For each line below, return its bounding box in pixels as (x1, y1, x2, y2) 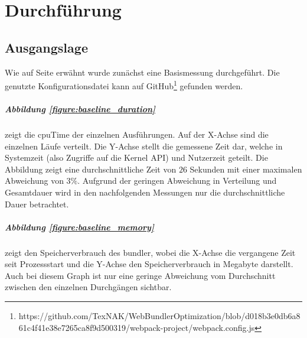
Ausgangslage (5, 38, 88, 56)
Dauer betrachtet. (5, 197, 69, 210)
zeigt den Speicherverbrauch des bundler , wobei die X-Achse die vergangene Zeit (5, 246, 296, 258)
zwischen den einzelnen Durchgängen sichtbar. (5, 281, 172, 293)
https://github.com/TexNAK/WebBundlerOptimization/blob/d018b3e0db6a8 (18, 310, 301, 322)
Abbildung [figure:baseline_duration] (5, 103, 156, 115)
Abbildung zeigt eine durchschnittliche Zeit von (5, 162, 177, 175)
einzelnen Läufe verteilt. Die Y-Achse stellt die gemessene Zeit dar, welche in (5, 139, 283, 152)
